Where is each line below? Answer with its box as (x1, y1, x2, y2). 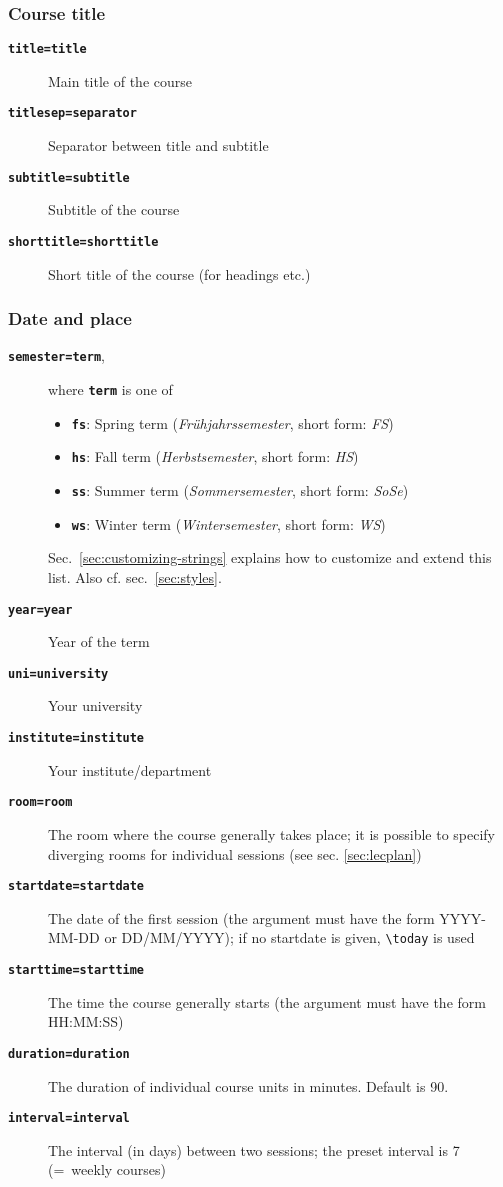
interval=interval (8, 1111, 130, 1126)
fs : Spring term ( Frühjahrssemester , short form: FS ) (71, 412, 394, 433)
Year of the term (48, 631, 150, 652)
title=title (8, 42, 87, 57)
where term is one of (48, 379, 173, 400)
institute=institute (8, 731, 145, 746)
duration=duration (8, 1046, 130, 1061)
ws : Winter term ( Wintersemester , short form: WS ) (71, 513, 386, 534)
